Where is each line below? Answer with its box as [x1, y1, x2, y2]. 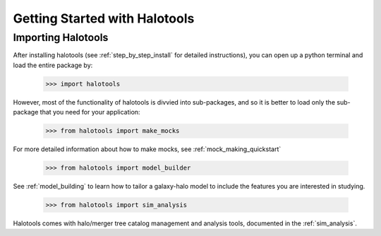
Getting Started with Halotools [13, 11, 195, 26]
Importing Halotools [13, 31, 109, 44]
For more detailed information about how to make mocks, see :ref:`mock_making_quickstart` [13, 145, 282, 153]
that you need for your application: [40, 108, 140, 117]
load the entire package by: [13, 61, 93, 69]
